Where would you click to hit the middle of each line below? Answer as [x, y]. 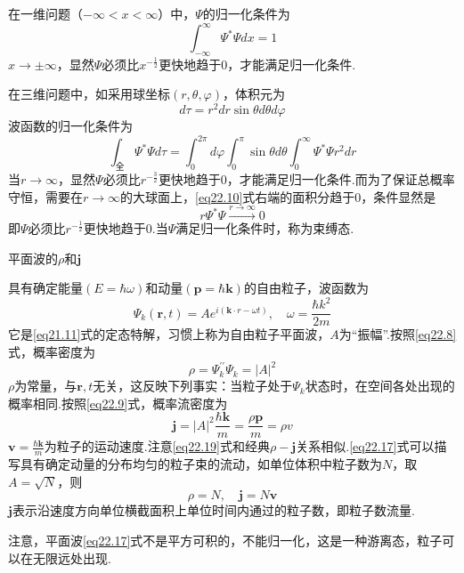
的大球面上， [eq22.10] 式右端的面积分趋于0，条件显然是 [278, 196]
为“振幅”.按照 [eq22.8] [398, 334]
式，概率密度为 [52, 351]
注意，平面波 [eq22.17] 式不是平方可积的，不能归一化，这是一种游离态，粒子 [225, 540]
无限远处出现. [72, 557]
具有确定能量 [45, 288]
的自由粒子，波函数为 [306, 288]
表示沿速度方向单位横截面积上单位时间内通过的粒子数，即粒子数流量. [213, 510]
